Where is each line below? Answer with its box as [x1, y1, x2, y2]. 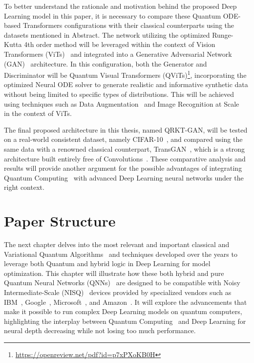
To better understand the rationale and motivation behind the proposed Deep [4, 1, 237, 11]
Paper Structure [4, 211, 116, 231]
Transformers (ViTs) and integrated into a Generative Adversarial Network [4, 48, 232, 59]
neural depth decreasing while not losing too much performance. [4, 325, 196, 336]
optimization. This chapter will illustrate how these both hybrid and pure [4, 268, 224, 278]
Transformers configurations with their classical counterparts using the [22, 20, 234, 30]
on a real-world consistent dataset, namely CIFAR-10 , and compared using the [4, 134, 243, 144]
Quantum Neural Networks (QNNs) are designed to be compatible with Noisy [4, 277, 240, 288]
